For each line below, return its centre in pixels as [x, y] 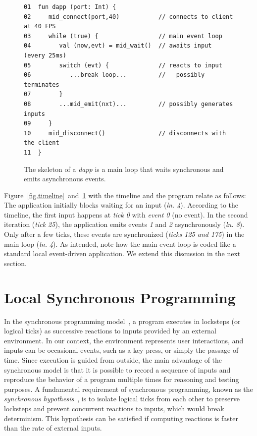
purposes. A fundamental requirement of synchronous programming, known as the [128, 389]
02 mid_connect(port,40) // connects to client [128, 17]
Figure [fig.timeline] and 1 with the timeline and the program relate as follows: [125, 195]
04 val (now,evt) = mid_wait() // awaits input [118, 46]
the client [42, 143]
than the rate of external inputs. [53, 428]
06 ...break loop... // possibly [114, 75]
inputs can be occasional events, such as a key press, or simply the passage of [121, 350]
